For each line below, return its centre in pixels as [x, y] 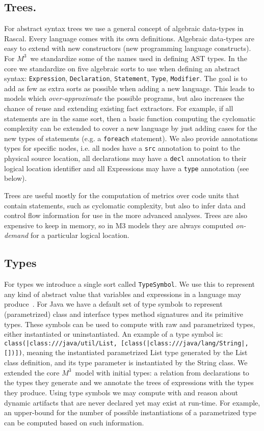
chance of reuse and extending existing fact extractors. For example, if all [119, 108]
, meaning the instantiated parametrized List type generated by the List [135, 352]
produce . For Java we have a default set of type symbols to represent [113, 304]
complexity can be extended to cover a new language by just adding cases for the [131, 128]
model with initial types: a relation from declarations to [162, 372]
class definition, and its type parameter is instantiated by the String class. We [126, 362]
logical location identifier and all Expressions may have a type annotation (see [127, 168]
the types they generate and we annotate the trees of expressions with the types [129, 382]
